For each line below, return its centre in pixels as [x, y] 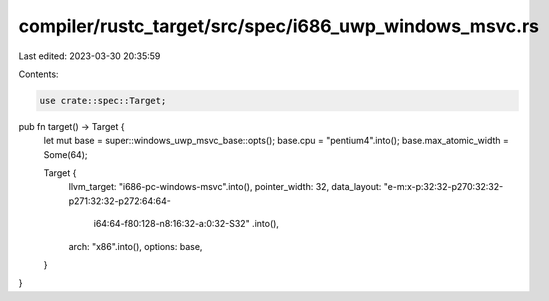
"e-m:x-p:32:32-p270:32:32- [443, 187]
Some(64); [65, 154]
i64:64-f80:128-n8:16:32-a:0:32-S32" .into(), [186, 224]
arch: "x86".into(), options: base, [135, 246]
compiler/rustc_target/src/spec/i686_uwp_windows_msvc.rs [279, 26]
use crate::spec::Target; [103, 100]
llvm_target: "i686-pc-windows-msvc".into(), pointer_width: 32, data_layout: [225, 187]
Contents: [38, 74]
